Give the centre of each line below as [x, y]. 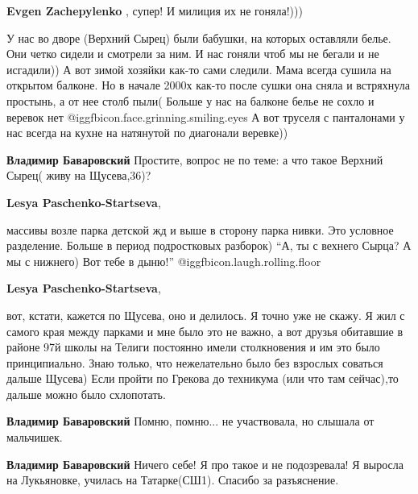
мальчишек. [35, 437]
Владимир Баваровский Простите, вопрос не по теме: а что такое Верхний [195, 159]
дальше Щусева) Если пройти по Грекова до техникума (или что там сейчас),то [203, 378]
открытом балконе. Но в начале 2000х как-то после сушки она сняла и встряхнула [208, 85]
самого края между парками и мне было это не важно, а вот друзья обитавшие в [205, 331]
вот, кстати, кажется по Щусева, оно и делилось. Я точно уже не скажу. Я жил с [206, 315]
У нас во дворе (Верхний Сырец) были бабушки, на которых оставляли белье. [199, 37]
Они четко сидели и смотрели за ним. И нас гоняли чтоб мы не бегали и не [193, 54]
